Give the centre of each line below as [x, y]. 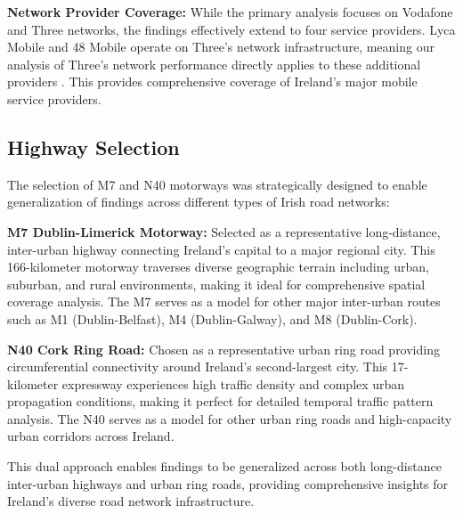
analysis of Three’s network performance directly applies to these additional [214, 64]
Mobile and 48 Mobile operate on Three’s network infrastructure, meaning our [221, 47]
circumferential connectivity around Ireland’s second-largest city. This [198, 366]
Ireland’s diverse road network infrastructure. [131, 501]
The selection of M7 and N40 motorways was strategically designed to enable [217, 184]
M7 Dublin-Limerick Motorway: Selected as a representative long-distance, [224, 231]
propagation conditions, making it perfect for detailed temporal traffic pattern [220, 401]
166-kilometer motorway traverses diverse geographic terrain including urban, [218, 267]
